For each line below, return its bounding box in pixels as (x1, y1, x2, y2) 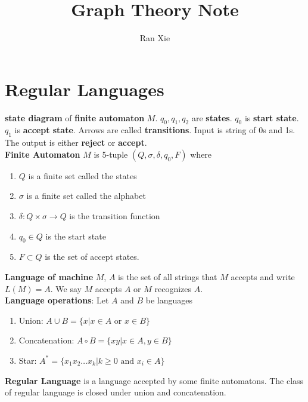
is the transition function (69, 210, 160, 222)
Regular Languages (5, 76, 164, 101)
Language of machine (5, 271, 94, 283)
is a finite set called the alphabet (26, 189, 146, 202)
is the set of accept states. (45, 250, 139, 263)
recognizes (154, 282, 192, 294)
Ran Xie (139, 32, 170, 44)
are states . (191, 111, 232, 124)
